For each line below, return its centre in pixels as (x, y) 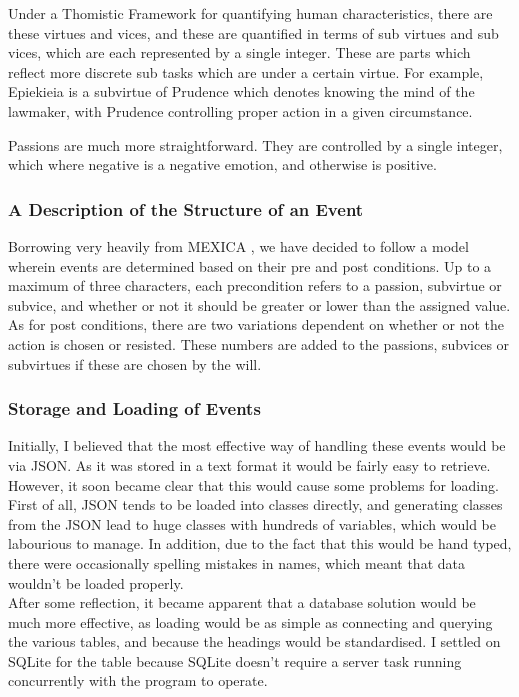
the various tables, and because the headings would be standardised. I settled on (254, 641)
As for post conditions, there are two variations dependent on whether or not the (256, 324)
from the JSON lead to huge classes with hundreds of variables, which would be (252, 523)
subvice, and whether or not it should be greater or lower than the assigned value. (259, 304)
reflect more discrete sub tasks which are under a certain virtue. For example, (246, 71)
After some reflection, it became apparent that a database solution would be (242, 602)
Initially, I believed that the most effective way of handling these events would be (257, 445)
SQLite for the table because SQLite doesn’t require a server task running (235, 660)
